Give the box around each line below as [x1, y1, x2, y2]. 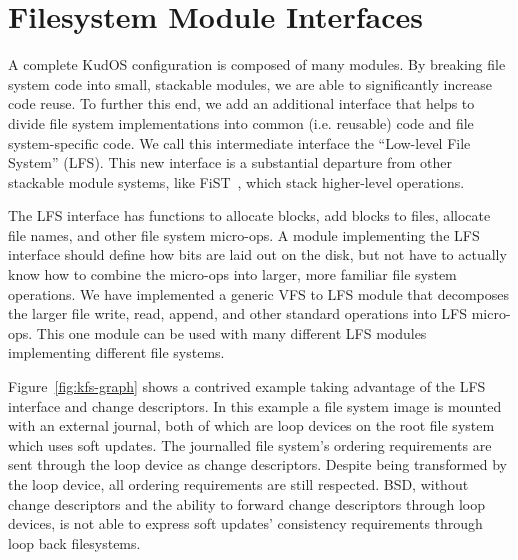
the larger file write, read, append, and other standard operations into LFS [8, 303, 467, 324]
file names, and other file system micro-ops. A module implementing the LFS [8, 224, 480, 245]
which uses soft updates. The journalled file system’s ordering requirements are [8, 434, 492, 455]
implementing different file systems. [8, 342, 225, 363]
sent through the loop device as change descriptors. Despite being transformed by [8, 454, 508, 475]
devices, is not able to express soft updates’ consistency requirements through [8, 513, 483, 534]
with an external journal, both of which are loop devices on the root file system [8, 415, 495, 436]
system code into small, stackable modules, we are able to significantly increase [8, 73, 492, 94]
